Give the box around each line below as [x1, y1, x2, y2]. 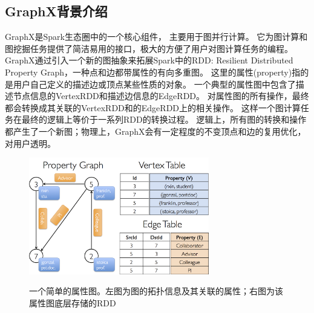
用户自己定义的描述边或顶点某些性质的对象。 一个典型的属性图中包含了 [13, 77, 296, 90]
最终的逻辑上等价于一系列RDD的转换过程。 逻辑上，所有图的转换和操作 [21, 113, 307, 126]
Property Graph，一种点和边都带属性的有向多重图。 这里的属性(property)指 [5, 65, 301, 78]
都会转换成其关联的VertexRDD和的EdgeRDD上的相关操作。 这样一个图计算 [5, 101, 301, 114]
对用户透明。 [5, 137, 56, 149]
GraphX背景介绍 [5, 2, 108, 21]
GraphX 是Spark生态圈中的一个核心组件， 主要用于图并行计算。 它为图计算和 [5, 30, 308, 43]
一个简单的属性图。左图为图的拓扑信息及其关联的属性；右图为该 [29, 285, 283, 297]
